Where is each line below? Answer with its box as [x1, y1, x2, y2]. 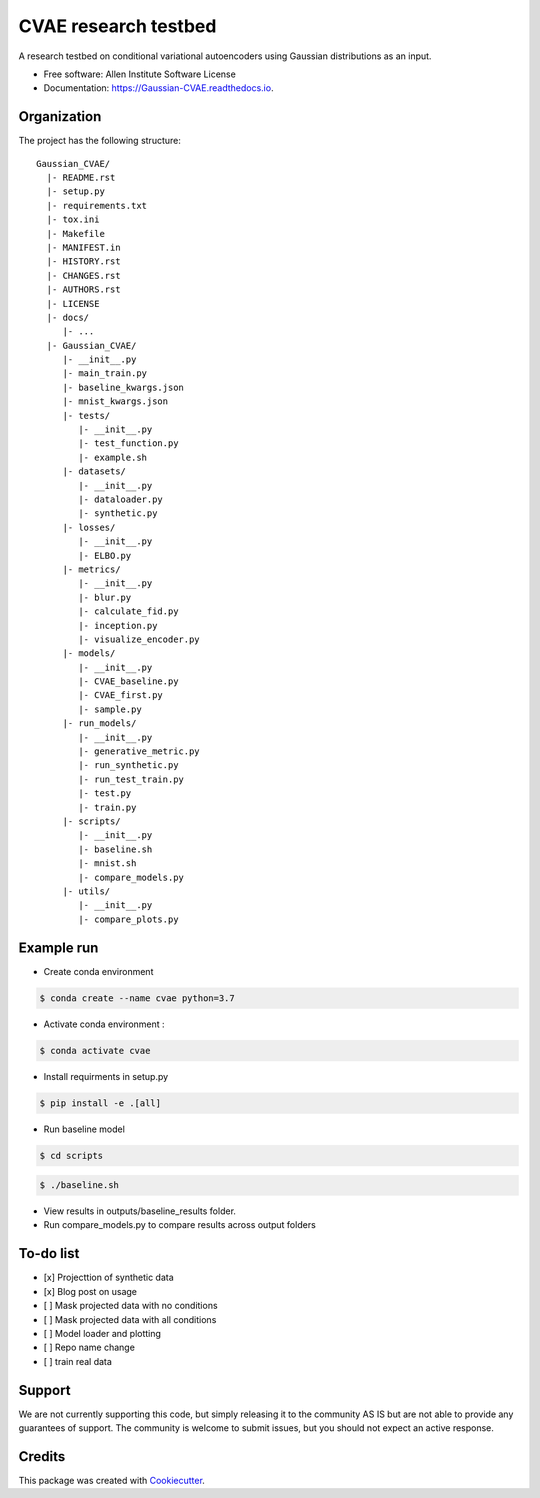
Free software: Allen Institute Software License [43, 68, 237, 80]
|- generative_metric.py [78, 746, 200, 757]
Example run [18, 939, 99, 956]
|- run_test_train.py [78, 773, 185, 785]
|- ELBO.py [78, 550, 132, 561]
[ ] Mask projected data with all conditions [43, 1313, 217, 1325]
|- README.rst [46, 172, 116, 184]
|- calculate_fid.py [78, 606, 179, 617]
